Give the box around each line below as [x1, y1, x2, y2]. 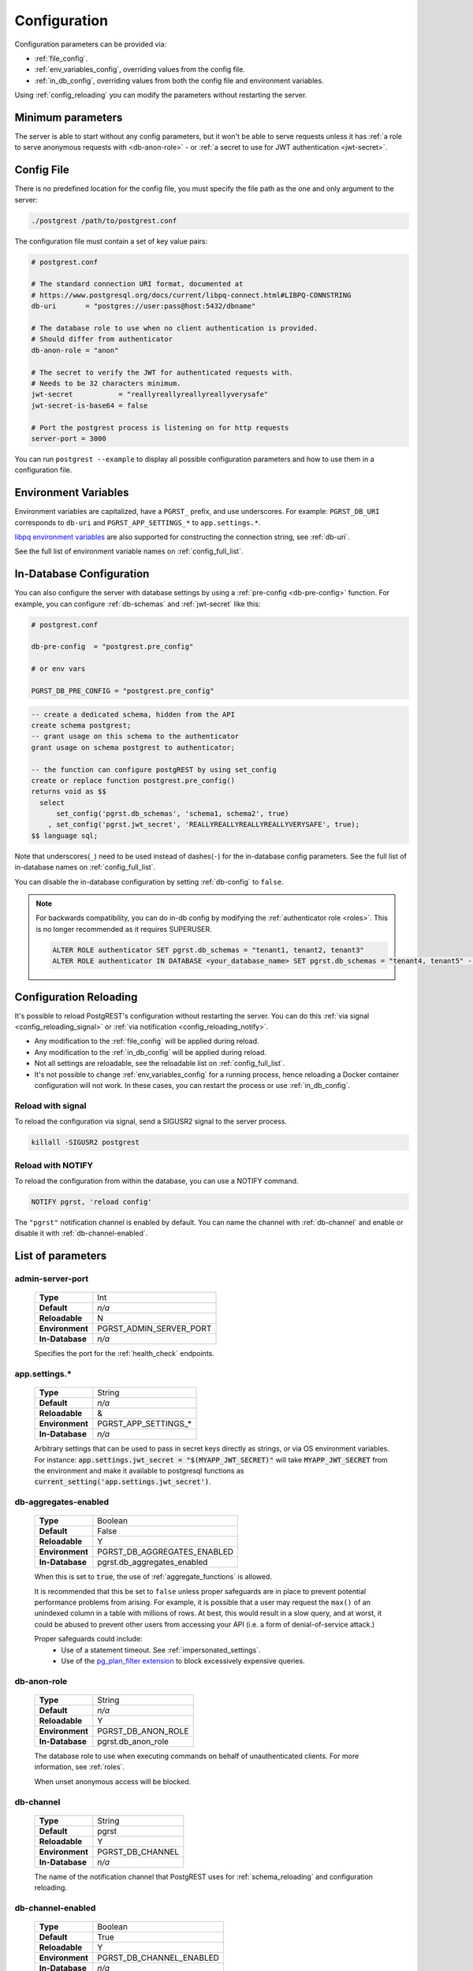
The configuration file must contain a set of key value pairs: [14, 237, 208, 246]
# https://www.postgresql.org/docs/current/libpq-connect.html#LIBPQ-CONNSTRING [31, 290, 352, 300]
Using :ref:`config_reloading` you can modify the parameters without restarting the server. [14, 91, 307, 100]
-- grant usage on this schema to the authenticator [31, 732, 240, 741]
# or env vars [31, 665, 86, 673]
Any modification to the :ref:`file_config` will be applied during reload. [34, 1037, 259, 1046]
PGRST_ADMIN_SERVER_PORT [97, 1323, 212, 1334]
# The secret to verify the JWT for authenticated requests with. [31, 367, 293, 377]
